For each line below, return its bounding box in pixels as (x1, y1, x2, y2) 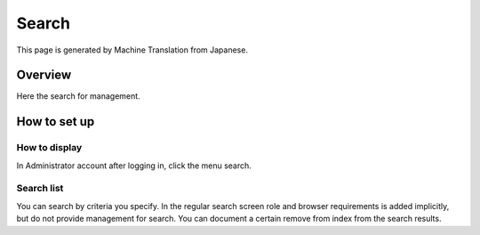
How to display (16, 142, 83, 154)
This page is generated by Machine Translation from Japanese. (16, 45, 249, 55)
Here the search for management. (16, 91, 141, 101)
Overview (16, 68, 72, 83)
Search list (16, 182, 64, 195)
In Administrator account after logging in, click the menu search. (16, 160, 252, 171)
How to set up (16, 114, 95, 129)
